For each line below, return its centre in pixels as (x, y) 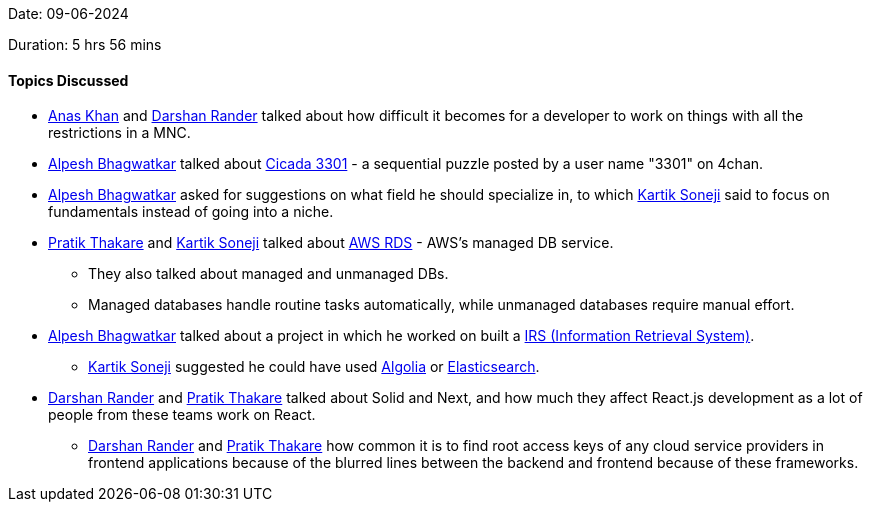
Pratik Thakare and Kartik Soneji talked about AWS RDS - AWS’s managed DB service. (331, 243)
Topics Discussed (68, 80)
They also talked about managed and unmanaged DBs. (268, 274)
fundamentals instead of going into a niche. (191, 212)
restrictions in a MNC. (119, 133)
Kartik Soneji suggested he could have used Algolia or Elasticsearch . (314, 367)
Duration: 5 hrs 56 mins (85, 44)
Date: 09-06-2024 (68, 13)
